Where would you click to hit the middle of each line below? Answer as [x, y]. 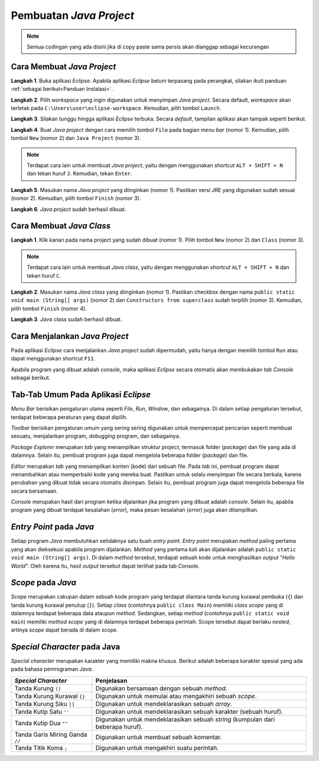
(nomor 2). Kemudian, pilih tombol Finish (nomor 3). [76, 199]
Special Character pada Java [66, 647]
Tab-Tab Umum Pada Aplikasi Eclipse [81, 395]
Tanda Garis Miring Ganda [51, 734]
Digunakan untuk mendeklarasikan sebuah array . [164, 704]
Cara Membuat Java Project [64, 66]
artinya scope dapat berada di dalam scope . [64, 630]
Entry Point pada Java [53, 527]
